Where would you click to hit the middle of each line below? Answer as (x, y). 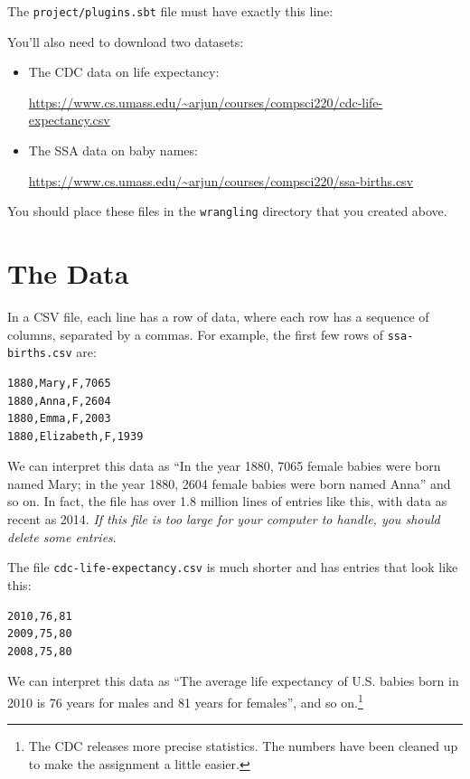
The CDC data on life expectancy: (124, 72)
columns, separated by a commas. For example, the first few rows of (196, 334)
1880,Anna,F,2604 (59, 401)
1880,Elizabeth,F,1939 (75, 436)
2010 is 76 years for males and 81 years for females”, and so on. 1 (185, 700)
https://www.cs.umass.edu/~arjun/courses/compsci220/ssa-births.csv (221, 180)
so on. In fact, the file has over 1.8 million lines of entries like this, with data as (227, 501)
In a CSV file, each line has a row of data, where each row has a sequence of (218, 316)
